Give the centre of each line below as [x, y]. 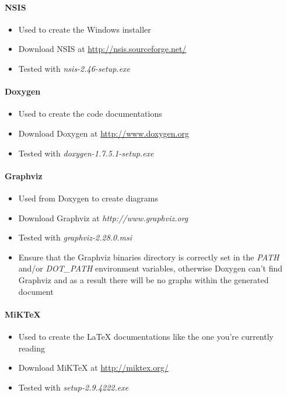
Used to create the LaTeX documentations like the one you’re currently [146, 336]
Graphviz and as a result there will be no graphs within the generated [143, 279]
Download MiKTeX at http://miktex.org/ [93, 368]
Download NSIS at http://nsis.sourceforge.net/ [102, 49]
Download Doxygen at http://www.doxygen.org [104, 133]
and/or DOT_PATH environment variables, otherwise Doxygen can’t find [150, 268]
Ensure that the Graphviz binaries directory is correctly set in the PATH [149, 257]
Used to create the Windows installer [85, 29]
